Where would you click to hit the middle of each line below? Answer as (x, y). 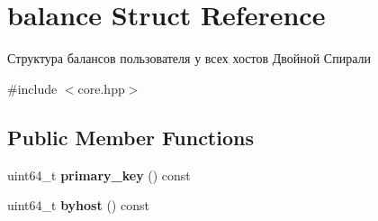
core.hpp (101, 88)
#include (32, 88)
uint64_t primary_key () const (99, 175)
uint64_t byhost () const (78, 205)
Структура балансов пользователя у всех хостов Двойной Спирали (189, 58)
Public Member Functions (130, 137)
